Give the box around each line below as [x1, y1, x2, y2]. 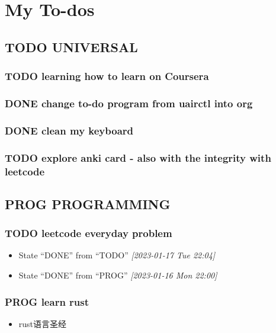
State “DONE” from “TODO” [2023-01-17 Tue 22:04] [18, 249, 216, 261]
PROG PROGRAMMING [5, 194, 171, 213]
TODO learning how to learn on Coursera [5, 69, 209, 84]
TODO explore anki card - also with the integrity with [5, 150, 271, 165]
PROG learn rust [5, 294, 89, 309]
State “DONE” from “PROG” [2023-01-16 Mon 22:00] [18, 269, 217, 281]
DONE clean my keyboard [5, 123, 134, 137]
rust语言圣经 [18, 317, 67, 329]
